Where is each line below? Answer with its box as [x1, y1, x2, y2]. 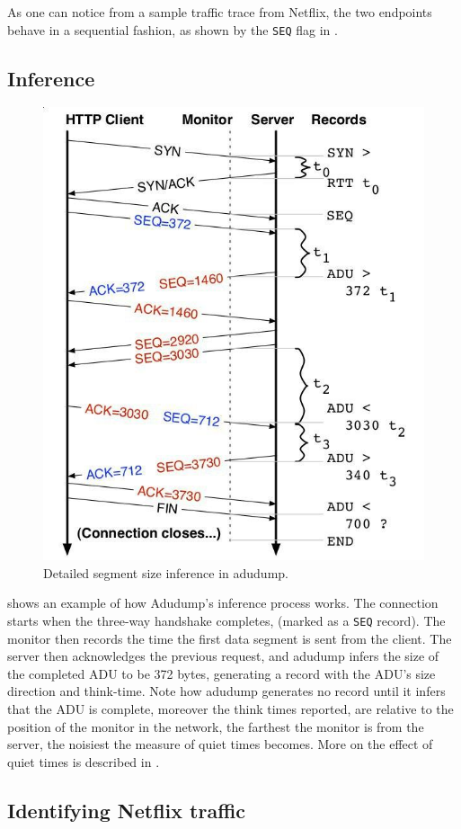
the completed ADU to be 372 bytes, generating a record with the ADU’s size [7, 664, 436, 682]
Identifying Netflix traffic [7, 796, 246, 824]
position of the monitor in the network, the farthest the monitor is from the [7, 717, 424, 735]
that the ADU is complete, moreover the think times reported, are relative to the [7, 699, 454, 718]
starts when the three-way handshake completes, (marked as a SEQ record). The [7, 611, 446, 629]
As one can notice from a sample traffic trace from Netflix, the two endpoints [7, 3, 432, 21]
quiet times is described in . [7, 752, 160, 771]
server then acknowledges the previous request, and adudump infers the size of [7, 646, 439, 665]
